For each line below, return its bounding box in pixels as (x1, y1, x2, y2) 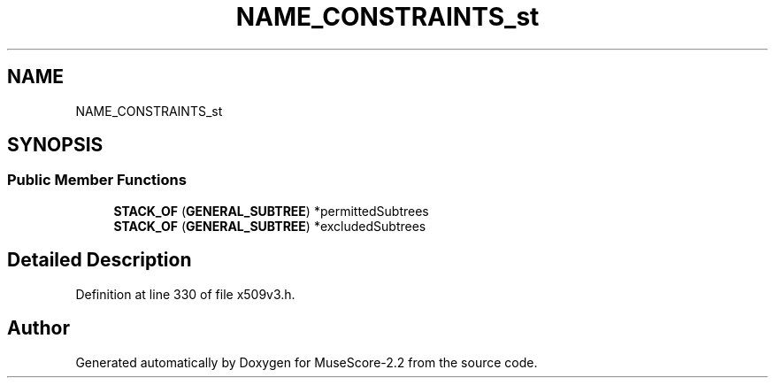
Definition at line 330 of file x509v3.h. (75, 286, 295, 302)
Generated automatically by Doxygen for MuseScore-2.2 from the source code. (75, 354, 538, 370)
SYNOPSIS (7, 134, 104, 157)
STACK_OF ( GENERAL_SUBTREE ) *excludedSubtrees (113, 218, 426, 234)
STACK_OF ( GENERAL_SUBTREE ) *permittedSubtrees (113, 203, 429, 219)
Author (7, 317, 70, 340)
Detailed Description (7, 249, 192, 272)
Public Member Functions (7, 171, 187, 189)
